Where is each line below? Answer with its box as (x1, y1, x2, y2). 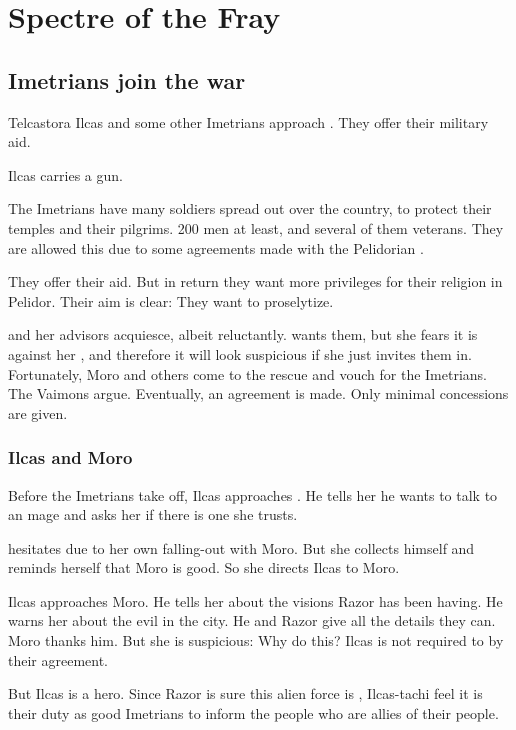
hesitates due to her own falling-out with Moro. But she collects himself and (8, 537, 475, 558)
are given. (8, 402, 68, 423)
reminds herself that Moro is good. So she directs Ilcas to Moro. (8, 557, 400, 578)
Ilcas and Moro (8, 445, 133, 470)
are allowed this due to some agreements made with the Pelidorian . (8, 237, 424, 258)
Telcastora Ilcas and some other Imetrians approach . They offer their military (8, 111, 489, 132)
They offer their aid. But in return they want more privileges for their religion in (8, 271, 503, 292)
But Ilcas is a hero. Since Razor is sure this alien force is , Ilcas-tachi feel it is (8, 683, 483, 704)
